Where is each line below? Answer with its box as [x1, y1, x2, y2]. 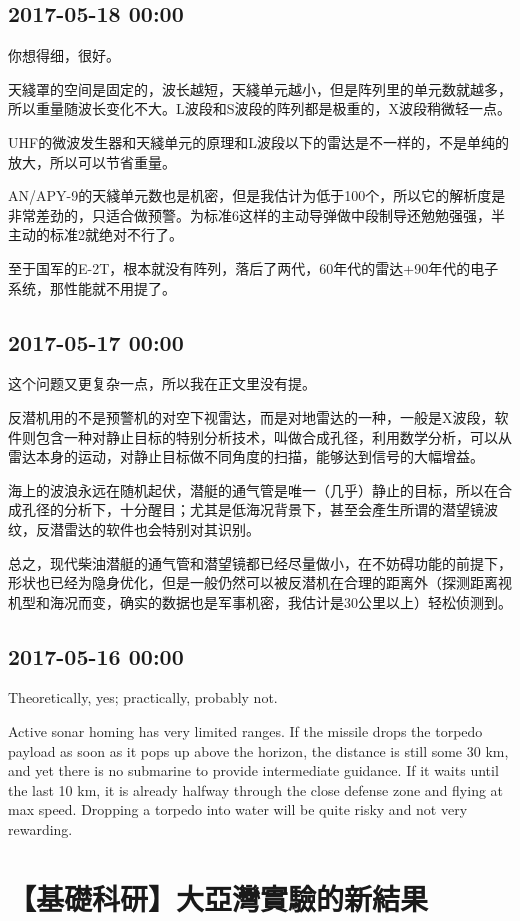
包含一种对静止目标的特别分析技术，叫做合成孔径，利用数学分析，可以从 [35, 426, 512, 447]
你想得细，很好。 [8, 45, 120, 66]
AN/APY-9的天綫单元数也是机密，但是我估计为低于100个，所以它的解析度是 [8, 185, 506, 206]
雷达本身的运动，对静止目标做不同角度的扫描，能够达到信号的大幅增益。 [8, 446, 484, 467]
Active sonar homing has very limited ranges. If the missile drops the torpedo [8, 721, 483, 742]
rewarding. [8, 819, 73, 840]
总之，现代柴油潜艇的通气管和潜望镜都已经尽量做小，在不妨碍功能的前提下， [8, 552, 512, 573]
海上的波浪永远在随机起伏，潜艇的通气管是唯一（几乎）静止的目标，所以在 [8, 479, 498, 500]
